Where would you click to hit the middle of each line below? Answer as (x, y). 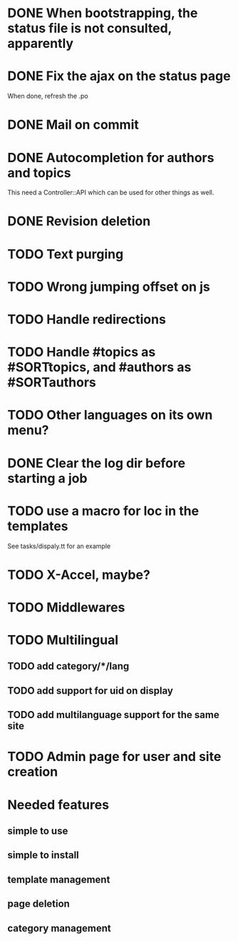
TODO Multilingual (63, 640)
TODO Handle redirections (87, 319)
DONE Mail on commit (73, 125)
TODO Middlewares (66, 607)
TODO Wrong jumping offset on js (109, 287)
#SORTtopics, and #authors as (99, 368)
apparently (40, 44)
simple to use (38, 831)
